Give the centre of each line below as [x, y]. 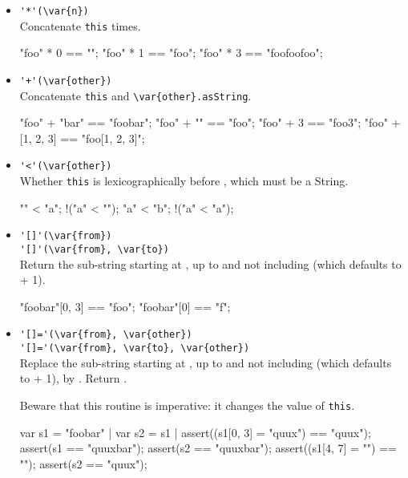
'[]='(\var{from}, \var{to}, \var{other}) [135, 348]
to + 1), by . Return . [73, 378]
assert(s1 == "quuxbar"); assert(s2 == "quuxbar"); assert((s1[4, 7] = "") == [208, 448]
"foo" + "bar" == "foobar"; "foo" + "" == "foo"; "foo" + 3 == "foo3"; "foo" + [210, 122]
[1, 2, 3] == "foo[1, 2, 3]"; [82, 138]
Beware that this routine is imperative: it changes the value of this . [187, 405]
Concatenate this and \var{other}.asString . [135, 95]
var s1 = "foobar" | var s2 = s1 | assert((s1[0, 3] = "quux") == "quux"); [195, 432]
